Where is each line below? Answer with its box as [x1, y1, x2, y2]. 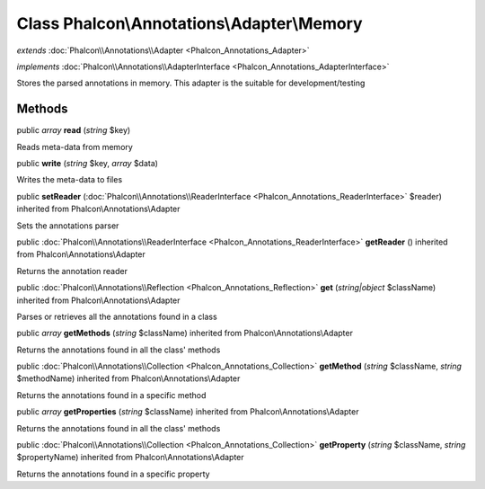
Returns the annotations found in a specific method [16, 389, 207, 400]
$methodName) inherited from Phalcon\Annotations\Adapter [16, 373, 241, 384]
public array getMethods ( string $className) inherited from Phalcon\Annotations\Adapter [16, 328, 354, 339]
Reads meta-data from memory [16, 141, 134, 152]
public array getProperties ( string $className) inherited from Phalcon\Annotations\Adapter [16, 406, 359, 417]
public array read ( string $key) [16, 125, 131, 136]
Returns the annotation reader [16, 265, 128, 276]
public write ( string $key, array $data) [16, 158, 159, 169]
